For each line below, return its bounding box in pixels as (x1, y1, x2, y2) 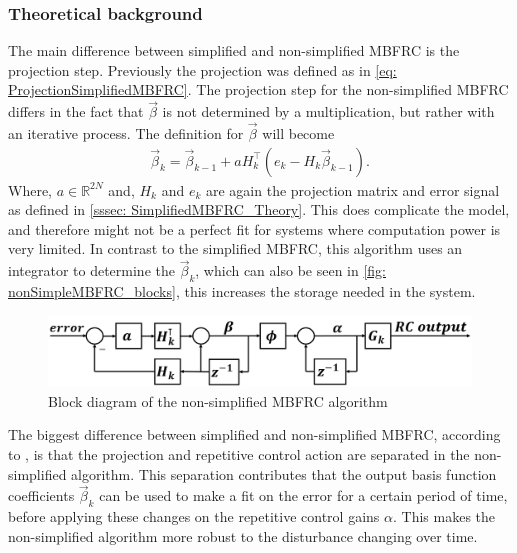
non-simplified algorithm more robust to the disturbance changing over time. (8, 525, 478, 546)
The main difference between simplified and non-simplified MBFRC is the (8, 40, 460, 61)
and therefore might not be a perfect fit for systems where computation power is (8, 218, 501, 239)
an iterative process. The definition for (8, 123, 244, 144)
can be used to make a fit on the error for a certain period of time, (99, 485, 508, 506)
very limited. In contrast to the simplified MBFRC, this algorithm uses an (8, 238, 463, 259)
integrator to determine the (8, 260, 175, 281)
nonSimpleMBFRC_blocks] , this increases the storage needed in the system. (8, 281, 476, 302)
